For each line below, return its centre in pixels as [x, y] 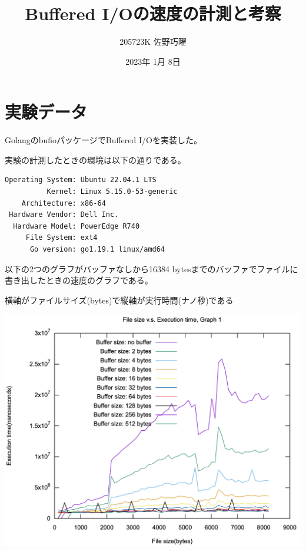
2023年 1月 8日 [153, 61]
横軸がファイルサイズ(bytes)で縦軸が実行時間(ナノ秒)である [119, 300]
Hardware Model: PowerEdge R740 [76, 226]
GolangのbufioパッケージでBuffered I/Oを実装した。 [103, 140]
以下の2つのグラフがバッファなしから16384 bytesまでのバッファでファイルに [152, 268]
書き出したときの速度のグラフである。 [79, 280]
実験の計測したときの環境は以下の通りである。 [95, 159]
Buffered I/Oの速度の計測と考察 [153, 13]
